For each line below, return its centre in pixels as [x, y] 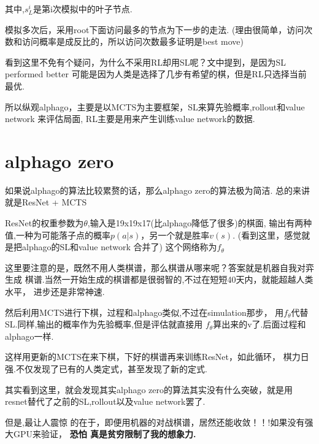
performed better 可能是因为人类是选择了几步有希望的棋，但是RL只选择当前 [156, 74]
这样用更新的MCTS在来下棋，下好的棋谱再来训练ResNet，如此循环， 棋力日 [157, 357]
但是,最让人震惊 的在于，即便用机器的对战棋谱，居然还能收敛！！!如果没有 [155, 422]
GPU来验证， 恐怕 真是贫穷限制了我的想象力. [105, 434]
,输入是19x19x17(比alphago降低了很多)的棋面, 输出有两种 [200, 223]
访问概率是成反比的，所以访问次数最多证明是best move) [133, 41]
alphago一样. [29, 336]
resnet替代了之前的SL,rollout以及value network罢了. [105, 401]
